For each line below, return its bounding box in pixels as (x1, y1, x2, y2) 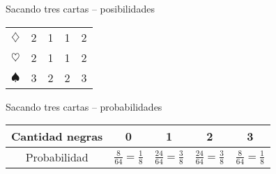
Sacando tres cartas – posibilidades (6, 1, 155, 15)
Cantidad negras (11, 128, 103, 145)
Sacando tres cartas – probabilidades (6, 99, 162, 113)
